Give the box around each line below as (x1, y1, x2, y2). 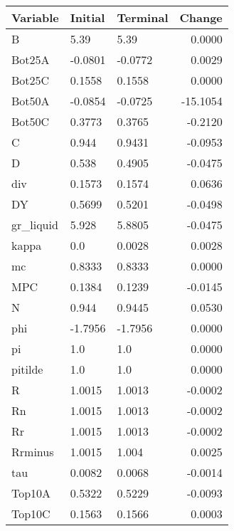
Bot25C (11, 72, 50, 88)
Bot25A (11, 51, 50, 68)
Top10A (11, 485, 51, 501)
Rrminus (11, 443, 54, 460)
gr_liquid (11, 216, 58, 233)
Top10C (11, 505, 50, 522)
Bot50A (11, 93, 50, 109)
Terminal (117, 9, 169, 26)
